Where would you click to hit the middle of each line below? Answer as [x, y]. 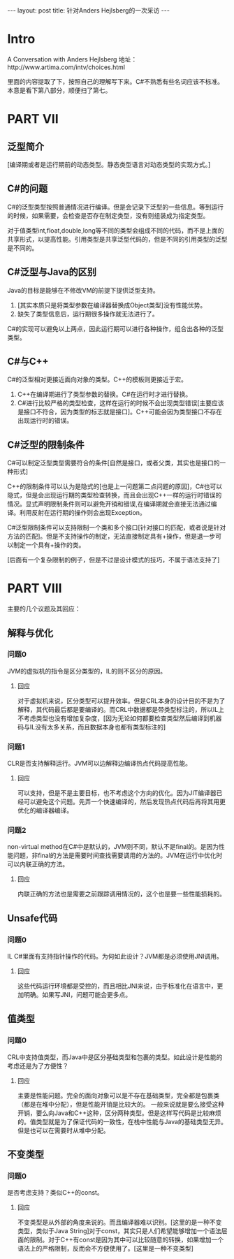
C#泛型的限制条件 [46, 445]
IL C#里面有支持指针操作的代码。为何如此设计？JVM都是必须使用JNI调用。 [115, 956]
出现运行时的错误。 [45, 421]
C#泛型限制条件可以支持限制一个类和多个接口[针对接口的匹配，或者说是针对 [117, 527]
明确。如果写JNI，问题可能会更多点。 [78, 995]
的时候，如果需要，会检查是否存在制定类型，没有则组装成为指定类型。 [108, 215]
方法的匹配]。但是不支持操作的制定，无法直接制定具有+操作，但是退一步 [111, 537]
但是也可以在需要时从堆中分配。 [63, 1130]
